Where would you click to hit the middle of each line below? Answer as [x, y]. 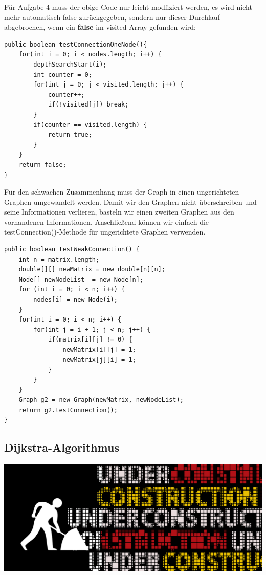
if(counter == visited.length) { [90, 125]
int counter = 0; [63, 74]
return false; [42, 165]
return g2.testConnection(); [68, 410]
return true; [70, 135]
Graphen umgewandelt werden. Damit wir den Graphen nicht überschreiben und [130, 201]
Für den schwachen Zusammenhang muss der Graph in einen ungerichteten [122, 192]
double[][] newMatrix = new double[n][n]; [92, 270]
